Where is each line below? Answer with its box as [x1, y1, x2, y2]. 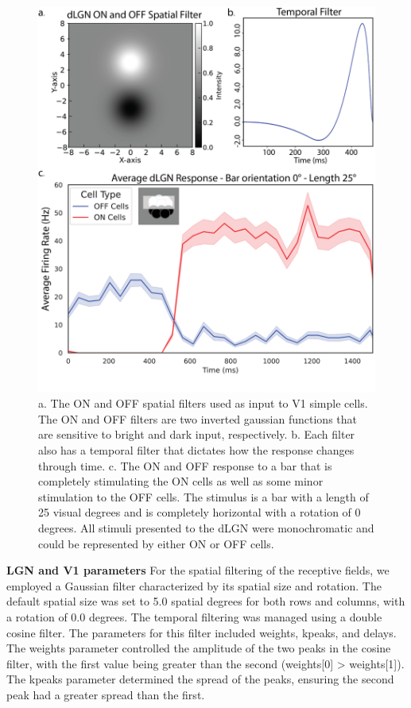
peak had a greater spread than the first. [6, 686, 205, 702]
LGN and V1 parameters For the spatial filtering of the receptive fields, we [6, 562, 390, 578]
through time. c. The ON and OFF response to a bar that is [38, 457, 332, 474]
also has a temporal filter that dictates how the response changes [38, 442, 355, 458]
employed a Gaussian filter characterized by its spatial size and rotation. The [6, 577, 382, 594]
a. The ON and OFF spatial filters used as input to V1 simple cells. [38, 395, 368, 412]
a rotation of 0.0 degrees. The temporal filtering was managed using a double [6, 608, 382, 625]
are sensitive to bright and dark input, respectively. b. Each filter [38, 426, 355, 443]
